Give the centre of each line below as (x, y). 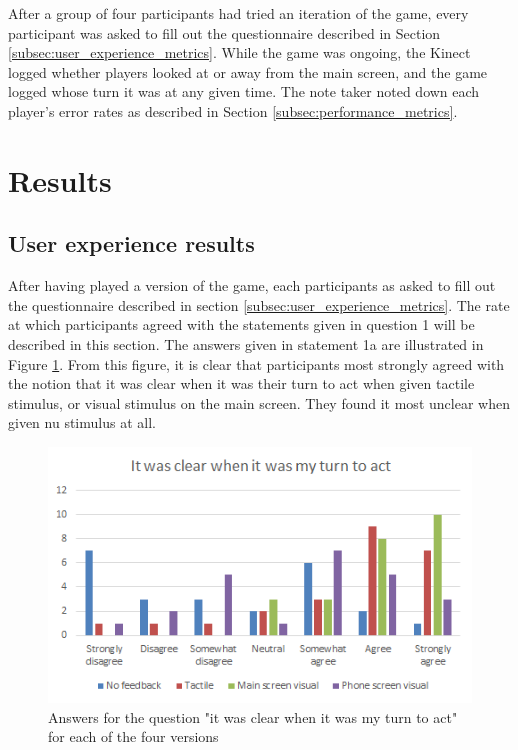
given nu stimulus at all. (82, 422)
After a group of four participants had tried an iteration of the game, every (238, 13)
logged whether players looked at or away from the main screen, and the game (248, 71)
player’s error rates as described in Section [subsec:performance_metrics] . (233, 110)
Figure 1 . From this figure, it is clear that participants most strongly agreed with (256, 363)
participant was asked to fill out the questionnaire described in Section (224, 32)
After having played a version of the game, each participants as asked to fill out (252, 285)
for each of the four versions (133, 736)
